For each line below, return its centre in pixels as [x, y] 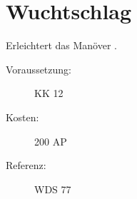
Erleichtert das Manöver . [61, 45]
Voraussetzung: [39, 69]
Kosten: [22, 117]
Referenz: [26, 165]
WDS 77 [53, 189]
